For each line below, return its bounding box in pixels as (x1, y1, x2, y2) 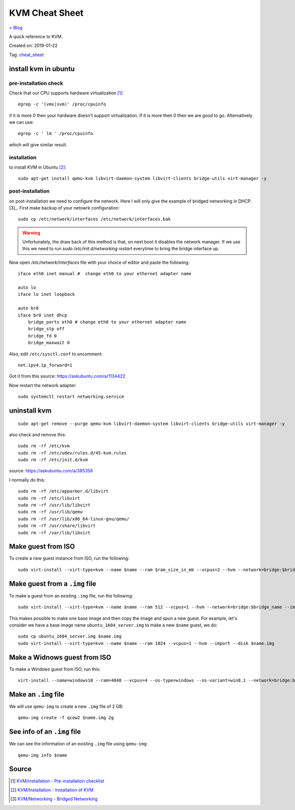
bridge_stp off (28, 326, 65, 332)
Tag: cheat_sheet (9, 52, 44, 58)
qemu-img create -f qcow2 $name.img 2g (18, 715, 114, 721)
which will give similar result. (9, 141, 67, 147)
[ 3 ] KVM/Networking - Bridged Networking (10, 796, 98, 802)
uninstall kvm (9, 406, 52, 415)
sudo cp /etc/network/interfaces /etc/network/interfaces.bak (18, 216, 171, 222)
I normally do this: (9, 477, 46, 483)
